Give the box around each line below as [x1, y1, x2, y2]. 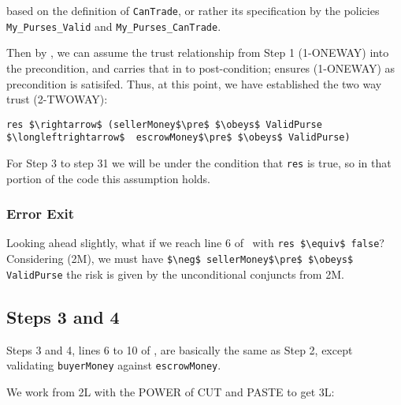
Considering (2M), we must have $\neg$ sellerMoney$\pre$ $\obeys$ [6, 250, 354, 267]
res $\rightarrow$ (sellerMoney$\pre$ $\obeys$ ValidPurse [6, 118, 322, 130]
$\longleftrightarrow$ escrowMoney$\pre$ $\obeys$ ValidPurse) [6, 132, 351, 144]
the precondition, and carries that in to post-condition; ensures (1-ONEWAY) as [6, 59, 395, 76]
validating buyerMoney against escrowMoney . [6, 357, 221, 373]
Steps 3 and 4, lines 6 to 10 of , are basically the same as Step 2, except [6, 341, 353, 358]
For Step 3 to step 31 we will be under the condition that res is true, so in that [6, 155, 392, 171]
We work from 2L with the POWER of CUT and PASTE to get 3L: [6, 383, 335, 399]
